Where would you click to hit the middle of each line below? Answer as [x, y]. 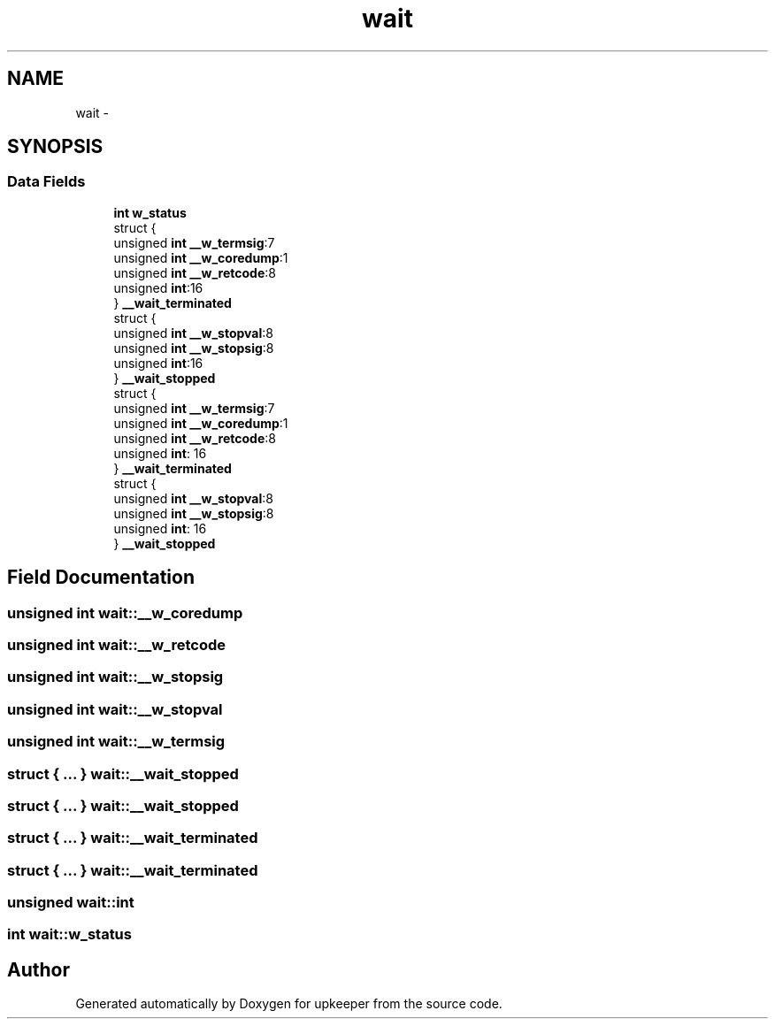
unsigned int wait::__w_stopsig [115, 677]
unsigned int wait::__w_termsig [116, 742]
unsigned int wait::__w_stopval [115, 709]
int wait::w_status [69, 934]
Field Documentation [101, 578]
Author [38, 969]
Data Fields [46, 182]
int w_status [150, 212]
